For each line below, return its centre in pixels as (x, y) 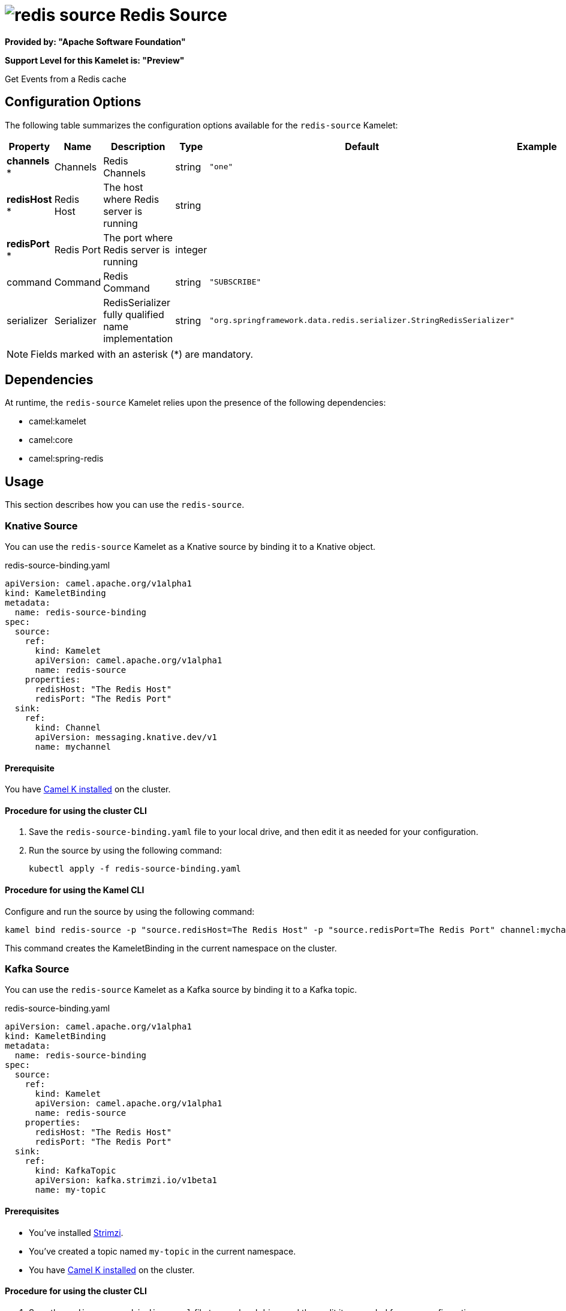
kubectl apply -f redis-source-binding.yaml (135, 869)
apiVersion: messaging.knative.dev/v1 (126, 737)
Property (29, 146)
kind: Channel (68, 728)
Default (362, 146)
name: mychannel (73, 747)
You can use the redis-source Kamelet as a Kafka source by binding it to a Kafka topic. (181, 990)
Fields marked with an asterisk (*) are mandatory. (142, 354)
